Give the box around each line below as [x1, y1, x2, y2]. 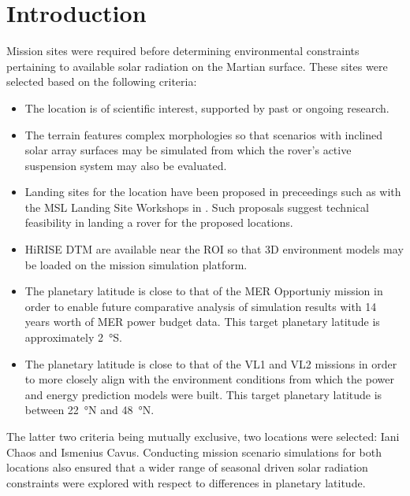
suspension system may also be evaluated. [24, 157, 227, 173]
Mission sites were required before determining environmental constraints [6, 43, 360, 59]
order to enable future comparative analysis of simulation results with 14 [24, 298, 377, 314]
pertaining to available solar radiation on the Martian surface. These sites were [6, 57, 388, 74]
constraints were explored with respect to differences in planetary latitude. [6, 474, 366, 490]
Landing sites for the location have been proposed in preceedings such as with [24, 183, 401, 200]
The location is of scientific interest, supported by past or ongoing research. [24, 99, 389, 116]
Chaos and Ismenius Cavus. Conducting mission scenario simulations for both [6, 443, 382, 460]
